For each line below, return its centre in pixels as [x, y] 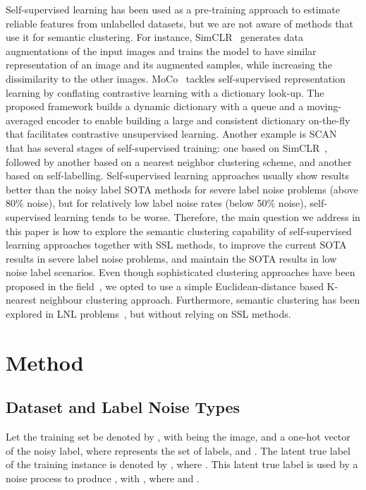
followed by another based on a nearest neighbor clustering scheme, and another [179, 161]
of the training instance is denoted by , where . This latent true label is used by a [182, 464]
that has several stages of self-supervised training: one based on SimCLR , [167, 147]
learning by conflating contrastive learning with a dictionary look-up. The [165, 92]
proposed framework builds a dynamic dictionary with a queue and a [155, 106]
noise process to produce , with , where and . [103, 478]
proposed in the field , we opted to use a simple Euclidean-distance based [165, 286]
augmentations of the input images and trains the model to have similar [161, 50]
